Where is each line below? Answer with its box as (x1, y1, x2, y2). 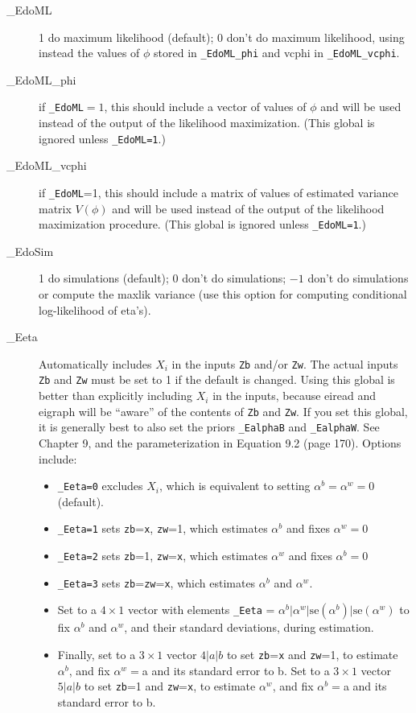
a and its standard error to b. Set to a (142, 661, 330, 678)
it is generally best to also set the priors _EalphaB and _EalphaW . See (39, 418, 380, 435)
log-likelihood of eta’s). (39, 301, 151, 318)
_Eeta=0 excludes (57, 477, 143, 494)
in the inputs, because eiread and (212, 387, 376, 404)
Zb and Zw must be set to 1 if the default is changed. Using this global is (39, 371, 395, 388)
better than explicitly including (39, 387, 193, 404)
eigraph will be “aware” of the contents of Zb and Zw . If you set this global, (39, 402, 408, 419)
